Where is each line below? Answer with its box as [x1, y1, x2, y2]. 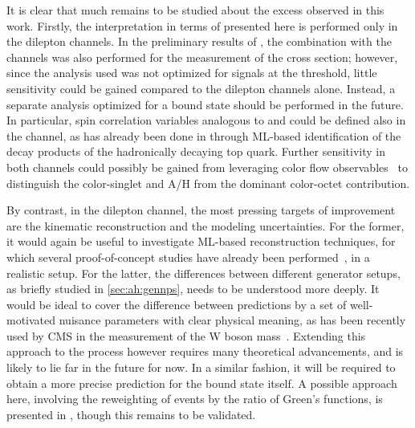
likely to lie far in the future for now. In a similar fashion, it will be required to [6, 359, 396, 376]
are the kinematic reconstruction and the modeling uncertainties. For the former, [6, 217, 405, 234]
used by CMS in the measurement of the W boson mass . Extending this [6, 327, 366, 344]
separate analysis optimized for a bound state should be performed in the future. [6, 96, 404, 112]
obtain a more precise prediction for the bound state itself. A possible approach [6, 374, 397, 391]
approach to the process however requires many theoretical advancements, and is [6, 343, 404, 360]
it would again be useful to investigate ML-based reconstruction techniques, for [6, 233, 396, 250]
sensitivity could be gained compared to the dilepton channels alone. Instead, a [6, 79, 396, 96]
